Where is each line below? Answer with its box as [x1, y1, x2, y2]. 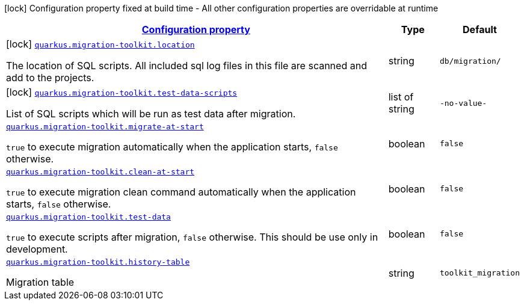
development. [6, 243, 68, 255]
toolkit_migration [439, 268, 520, 277]
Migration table [6, 276, 75, 288]
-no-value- [439, 98, 487, 108]
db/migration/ [439, 56, 501, 66]
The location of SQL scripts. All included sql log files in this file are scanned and [6, 60, 367, 72]
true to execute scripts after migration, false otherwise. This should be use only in [6, 231, 378, 243]
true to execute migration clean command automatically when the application [6, 186, 356, 198]
